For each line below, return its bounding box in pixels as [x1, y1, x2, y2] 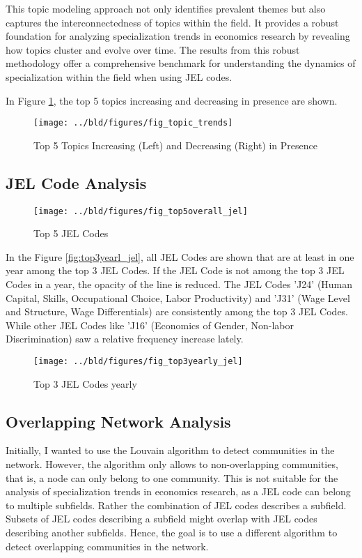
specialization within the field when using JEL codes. [6, 69, 233, 84]
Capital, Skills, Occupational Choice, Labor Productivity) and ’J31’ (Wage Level [6, 290, 350, 305]
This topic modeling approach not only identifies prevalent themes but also [6, 1, 326, 15]
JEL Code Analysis [6, 172, 147, 193]
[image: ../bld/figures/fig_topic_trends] [33, 118, 233, 128]
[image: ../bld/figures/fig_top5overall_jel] [33, 206, 248, 216]
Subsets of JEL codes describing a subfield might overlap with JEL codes [6, 511, 317, 526]
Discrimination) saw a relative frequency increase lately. [6, 331, 244, 346]
